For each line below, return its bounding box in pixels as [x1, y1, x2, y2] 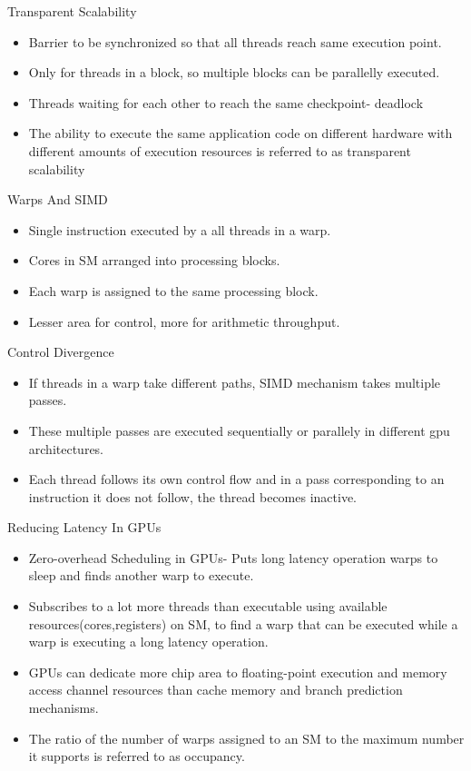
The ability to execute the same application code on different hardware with [28, 124, 453, 143]
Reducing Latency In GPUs [7, 518, 162, 537]
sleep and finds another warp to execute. [28, 566, 254, 585]
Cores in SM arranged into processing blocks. [28, 251, 280, 270]
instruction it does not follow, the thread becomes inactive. [28, 487, 357, 506]
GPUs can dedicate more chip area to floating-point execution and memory [28, 662, 447, 681]
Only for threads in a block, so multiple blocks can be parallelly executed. [28, 63, 440, 82]
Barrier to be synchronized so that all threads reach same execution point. [28, 32, 442, 51]
